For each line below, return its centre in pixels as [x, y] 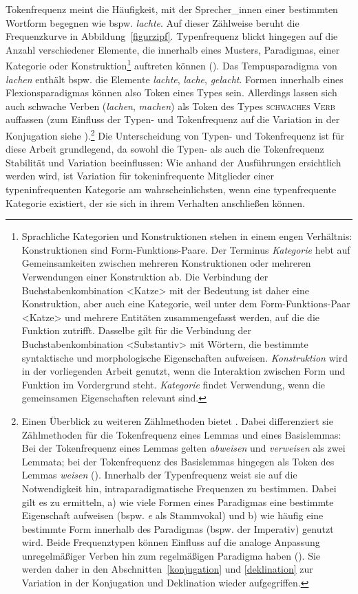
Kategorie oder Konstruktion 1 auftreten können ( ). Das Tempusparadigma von [171, 65]
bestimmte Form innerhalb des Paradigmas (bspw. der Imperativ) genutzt [178, 528]
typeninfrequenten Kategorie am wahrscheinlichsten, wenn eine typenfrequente [171, 189]
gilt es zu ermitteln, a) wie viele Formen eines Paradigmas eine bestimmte [178, 502]
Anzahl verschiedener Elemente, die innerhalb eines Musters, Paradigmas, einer [173, 49]
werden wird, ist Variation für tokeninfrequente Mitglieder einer [140, 176]
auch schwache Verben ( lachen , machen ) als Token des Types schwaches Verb [170, 106]
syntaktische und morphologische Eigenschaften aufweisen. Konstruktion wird [185, 357]
